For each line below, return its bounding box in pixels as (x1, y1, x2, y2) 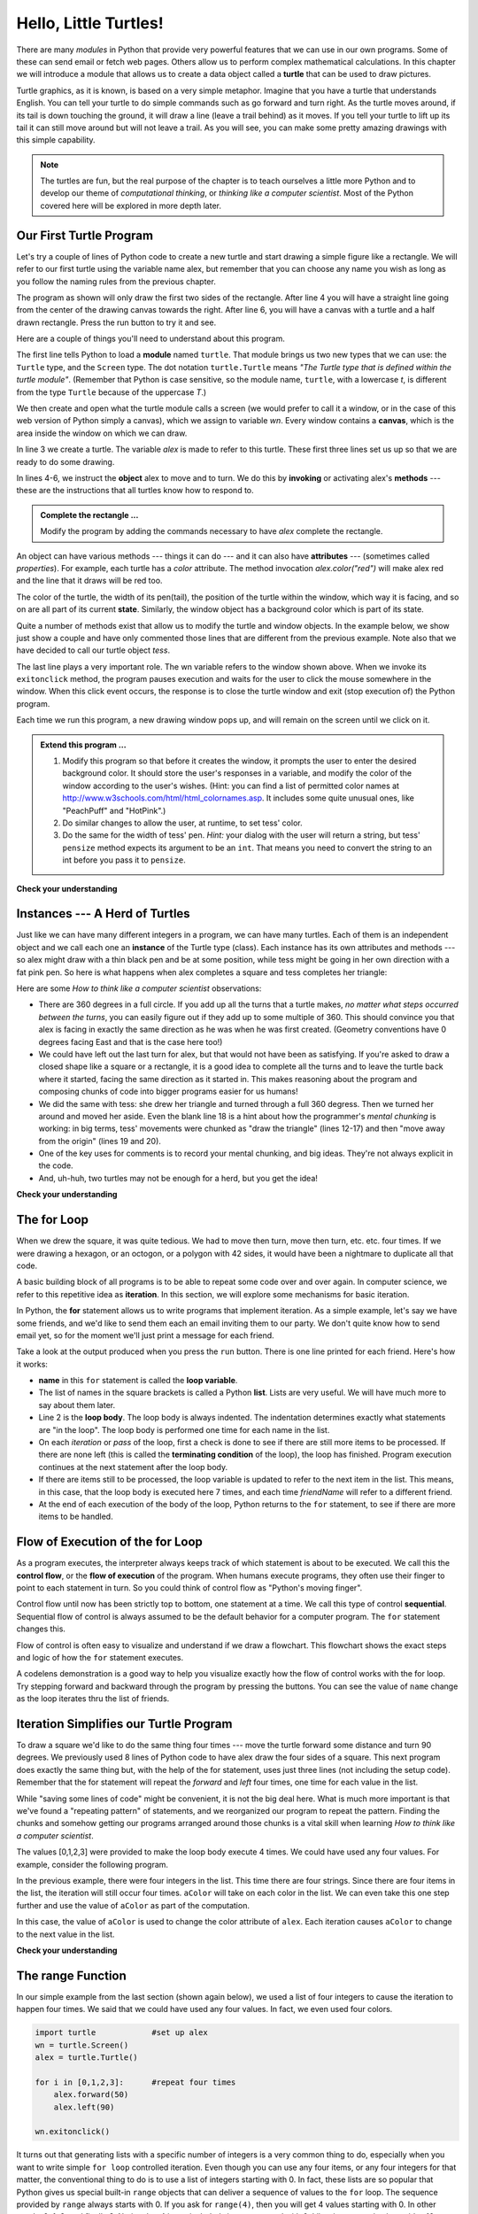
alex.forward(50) (53, 2090, 129, 2100)
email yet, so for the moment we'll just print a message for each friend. (16, 1329, 274, 1341)
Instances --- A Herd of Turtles (16, 906, 190, 921)
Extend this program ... (40, 739, 127, 750)
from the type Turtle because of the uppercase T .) (16, 386, 207, 398)
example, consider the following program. (16, 1859, 168, 1870)
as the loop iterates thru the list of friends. (16, 1693, 170, 1704)
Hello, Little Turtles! (16, 13, 164, 33)
